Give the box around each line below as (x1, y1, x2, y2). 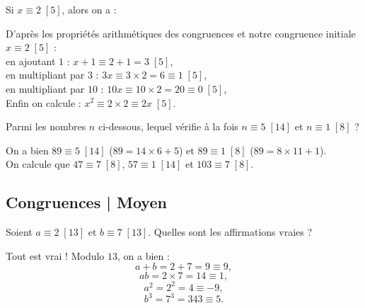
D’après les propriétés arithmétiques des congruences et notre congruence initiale (6, 25, 356, 40)
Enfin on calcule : (6, 95, 81, 110)
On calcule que (6, 156, 70, 171)
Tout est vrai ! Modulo (6, 248, 105, 263)
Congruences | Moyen (6, 191, 167, 213)
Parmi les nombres (6, 119, 86, 134)
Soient (6, 224, 33, 239)
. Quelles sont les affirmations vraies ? (148, 224, 313, 239)
